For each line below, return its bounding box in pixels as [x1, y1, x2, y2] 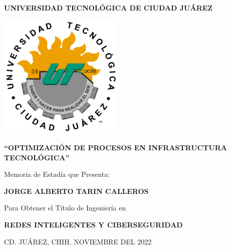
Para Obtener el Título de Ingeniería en [4, 202, 126, 213]
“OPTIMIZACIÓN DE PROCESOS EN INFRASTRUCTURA [4, 142, 227, 152]
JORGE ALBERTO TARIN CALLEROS [4, 185, 149, 196]
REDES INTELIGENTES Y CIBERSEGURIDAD [4, 219, 183, 229]
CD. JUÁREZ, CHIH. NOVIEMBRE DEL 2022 [4, 236, 152, 246]
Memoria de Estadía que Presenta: [4, 169, 110, 179]
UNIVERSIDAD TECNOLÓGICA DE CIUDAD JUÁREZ [4, 3, 213, 13]
